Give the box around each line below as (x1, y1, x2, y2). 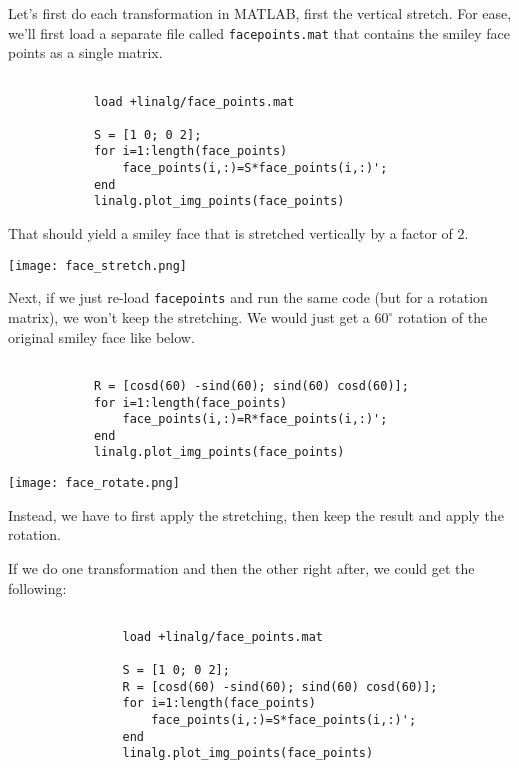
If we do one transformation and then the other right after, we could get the (8, 557, 475, 578)
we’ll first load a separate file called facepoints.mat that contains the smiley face (8, 22, 510, 43)
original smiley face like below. (8, 326, 195, 347)
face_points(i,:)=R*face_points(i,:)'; (122, 412, 388, 427)
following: (8, 577, 67, 598)
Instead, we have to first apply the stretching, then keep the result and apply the (8, 504, 504, 525)
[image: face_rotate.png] (8, 476, 180, 491)
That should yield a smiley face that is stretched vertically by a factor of (8, 223, 453, 244)
